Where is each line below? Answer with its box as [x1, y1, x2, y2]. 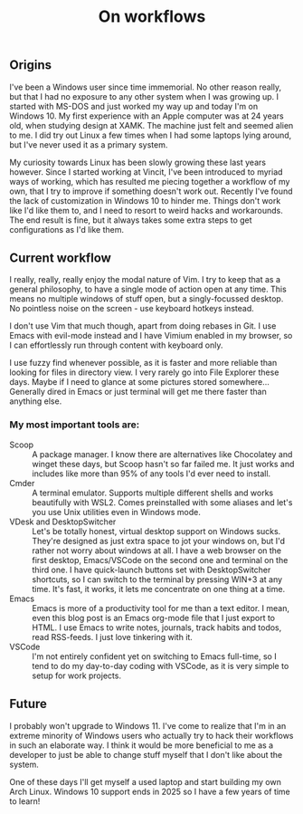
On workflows [98, 6, 206, 27]
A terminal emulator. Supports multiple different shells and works [32, 487, 274, 498]
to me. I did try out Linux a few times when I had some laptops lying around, [9, 129, 292, 140]
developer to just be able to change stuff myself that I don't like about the [9, 749, 283, 760]
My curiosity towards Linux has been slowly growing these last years [9, 157, 267, 168]
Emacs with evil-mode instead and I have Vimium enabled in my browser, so [9, 330, 293, 341]
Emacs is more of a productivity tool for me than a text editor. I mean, [32, 602, 289, 613]
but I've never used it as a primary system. [9, 139, 168, 150]
